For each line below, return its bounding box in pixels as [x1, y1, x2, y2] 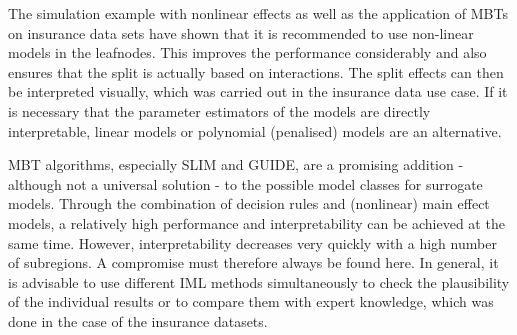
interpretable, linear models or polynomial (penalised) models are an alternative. [8, 120, 502, 141]
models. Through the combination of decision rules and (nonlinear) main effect [8, 193, 490, 214]
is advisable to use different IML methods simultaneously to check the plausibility [8, 271, 510, 292]
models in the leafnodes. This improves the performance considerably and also [8, 42, 487, 63]
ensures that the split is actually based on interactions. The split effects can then [8, 61, 504, 82]
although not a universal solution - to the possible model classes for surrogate [8, 173, 483, 194]
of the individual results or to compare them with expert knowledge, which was [8, 291, 494, 312]
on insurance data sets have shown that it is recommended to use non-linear [8, 22, 474, 43]
